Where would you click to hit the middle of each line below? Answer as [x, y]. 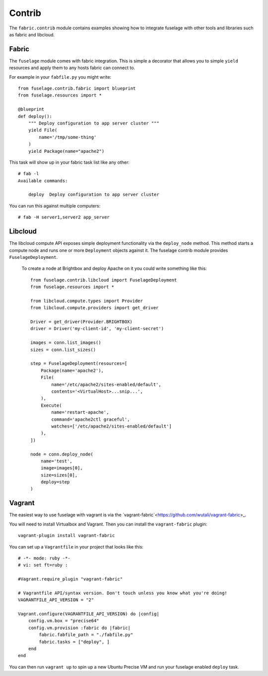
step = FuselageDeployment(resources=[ [79, 364]
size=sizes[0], [59, 475]
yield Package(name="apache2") [66, 151]
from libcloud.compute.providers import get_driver [95, 308]
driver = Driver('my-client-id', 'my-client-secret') [97, 329]
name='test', [56, 461]
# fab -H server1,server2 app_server [64, 217]
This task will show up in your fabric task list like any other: [69, 162]
